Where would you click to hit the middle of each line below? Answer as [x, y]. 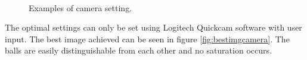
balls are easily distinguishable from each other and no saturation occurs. [138, 50]
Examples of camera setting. [80, 7]
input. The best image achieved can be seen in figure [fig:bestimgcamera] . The [147, 39]
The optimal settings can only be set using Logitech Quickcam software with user [153, 27]
